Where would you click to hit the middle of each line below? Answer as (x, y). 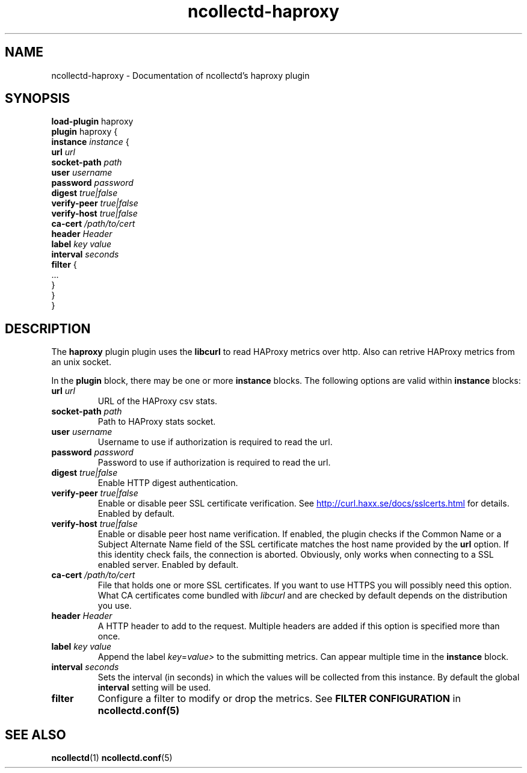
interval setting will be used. (154, 688)
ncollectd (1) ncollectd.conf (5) (112, 758)
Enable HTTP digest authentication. (168, 483)
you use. (115, 606)
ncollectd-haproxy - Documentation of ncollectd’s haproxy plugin (180, 75)
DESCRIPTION (48, 328)
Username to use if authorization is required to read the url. (215, 442)
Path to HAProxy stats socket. (157, 422)
